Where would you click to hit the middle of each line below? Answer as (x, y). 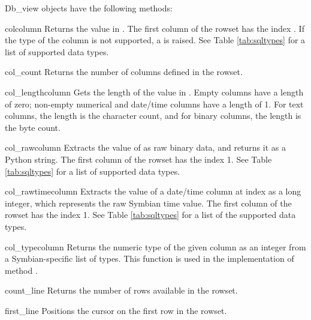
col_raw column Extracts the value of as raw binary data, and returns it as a (145, 147)
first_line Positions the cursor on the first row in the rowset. (116, 310)
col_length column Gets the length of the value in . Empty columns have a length (154, 92)
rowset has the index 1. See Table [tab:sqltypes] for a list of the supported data (150, 215)
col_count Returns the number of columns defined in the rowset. (124, 72)
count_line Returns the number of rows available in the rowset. (121, 290)
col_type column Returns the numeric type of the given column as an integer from (155, 246)
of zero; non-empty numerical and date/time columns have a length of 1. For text (154, 104)
